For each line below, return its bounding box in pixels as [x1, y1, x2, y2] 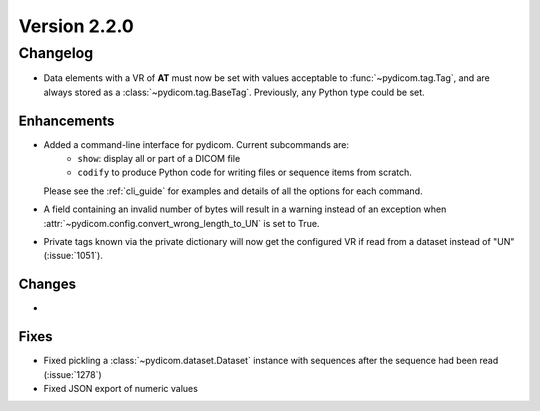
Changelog [18, 44, 94, 62]
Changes [18, 276, 77, 293]
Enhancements [18, 112, 115, 129]
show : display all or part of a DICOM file [77, 153, 241, 165]
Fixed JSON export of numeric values [43, 383, 199, 395]
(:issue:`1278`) [43, 368, 102, 380]
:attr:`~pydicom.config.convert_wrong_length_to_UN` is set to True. [43, 217, 320, 229]
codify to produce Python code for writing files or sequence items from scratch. [77, 166, 412, 179]
